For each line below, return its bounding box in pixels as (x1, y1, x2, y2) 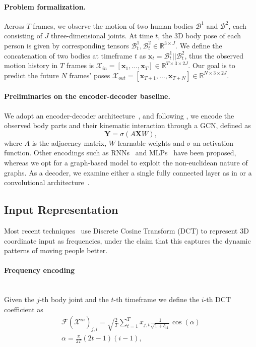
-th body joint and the (39, 294, 109, 305)
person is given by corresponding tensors (4, 40, 129, 50)
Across (4, 20, 24, 31)
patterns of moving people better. (4, 245, 108, 256)
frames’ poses (69, 70, 110, 80)
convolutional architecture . (4, 177, 90, 188)
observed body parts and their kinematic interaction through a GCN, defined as (4, 120, 251, 131)
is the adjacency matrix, (32, 137, 107, 148)
